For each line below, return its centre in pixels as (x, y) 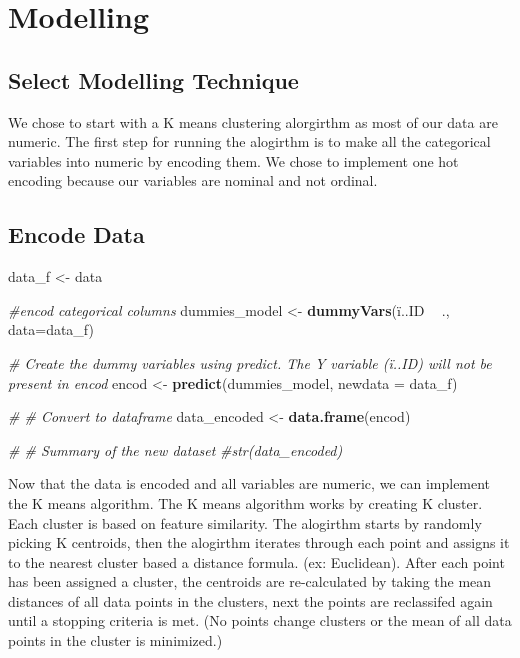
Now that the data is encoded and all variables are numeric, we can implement (249, 483)
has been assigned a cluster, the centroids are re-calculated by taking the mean (250, 581)
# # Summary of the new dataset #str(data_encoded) (175, 449)
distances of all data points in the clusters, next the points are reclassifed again (250, 600)
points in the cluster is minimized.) (115, 640)
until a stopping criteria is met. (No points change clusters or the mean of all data (260, 620)
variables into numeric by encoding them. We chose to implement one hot (233, 160)
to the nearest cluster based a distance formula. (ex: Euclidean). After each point (256, 561)
